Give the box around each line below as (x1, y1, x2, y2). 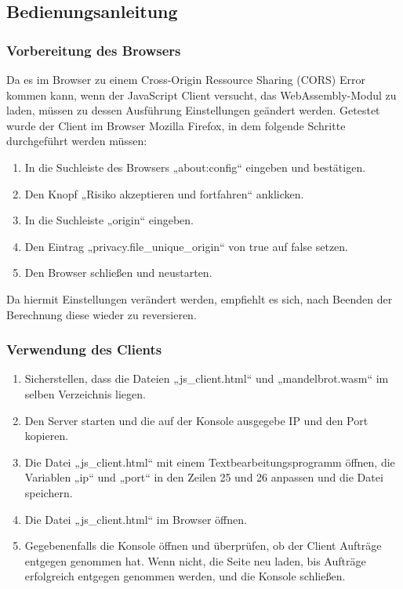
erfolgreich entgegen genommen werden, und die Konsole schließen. (24, 568, 346, 584)
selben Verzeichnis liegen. (24, 385, 146, 402)
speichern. (24, 484, 73, 500)
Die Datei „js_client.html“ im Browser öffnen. (24, 511, 247, 527)
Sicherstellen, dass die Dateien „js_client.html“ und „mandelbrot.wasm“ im (24, 370, 389, 387)
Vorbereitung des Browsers (6, 40, 181, 60)
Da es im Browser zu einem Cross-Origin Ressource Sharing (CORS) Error (6, 71, 365, 87)
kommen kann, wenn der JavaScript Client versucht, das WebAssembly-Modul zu (6, 86, 397, 103)
